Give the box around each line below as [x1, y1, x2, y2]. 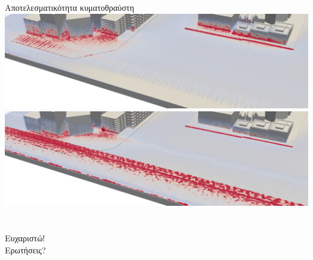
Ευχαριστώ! [5, 231, 45, 244]
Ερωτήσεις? [5, 243, 46, 256]
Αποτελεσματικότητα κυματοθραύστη [5, 1, 134, 13]
